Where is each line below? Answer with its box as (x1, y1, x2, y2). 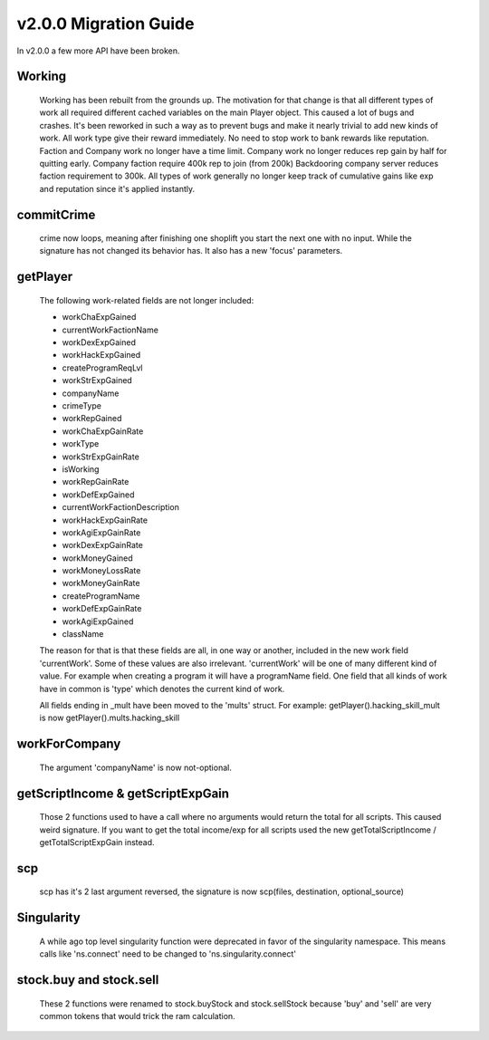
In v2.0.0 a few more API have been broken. (16, 45, 180, 56)
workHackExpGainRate (62, 515, 149, 525)
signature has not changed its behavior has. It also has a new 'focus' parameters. (39, 246, 343, 256)
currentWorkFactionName (62, 324, 158, 335)
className (62, 629, 104, 640)
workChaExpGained (62, 312, 137, 323)
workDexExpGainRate (62, 540, 144, 551)
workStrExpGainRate (62, 451, 139, 462)
